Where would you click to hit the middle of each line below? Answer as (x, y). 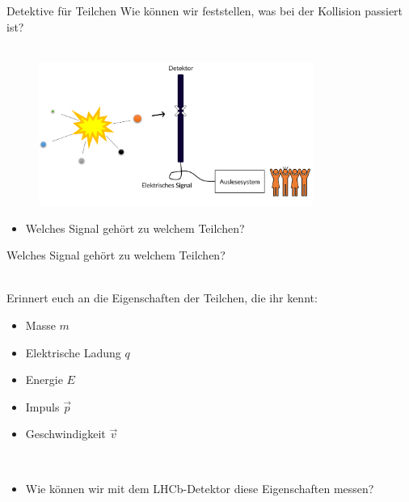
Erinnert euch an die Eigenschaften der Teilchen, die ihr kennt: (162, 298)
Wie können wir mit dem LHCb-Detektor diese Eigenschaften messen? (200, 488)
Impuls (42, 406)
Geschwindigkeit (65, 434)
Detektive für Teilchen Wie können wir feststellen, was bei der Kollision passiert (205, 11)
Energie (44, 380)
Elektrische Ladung (73, 352)
